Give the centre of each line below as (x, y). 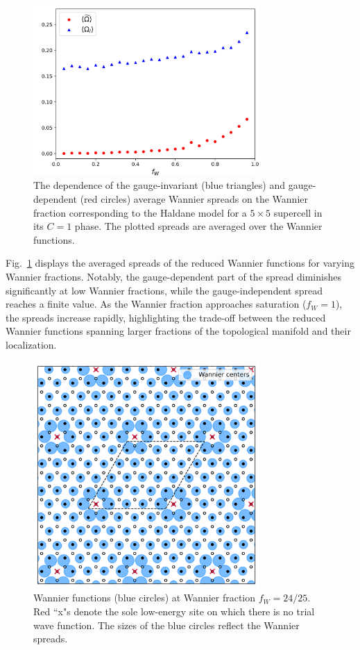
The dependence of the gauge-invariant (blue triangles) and (160, 185)
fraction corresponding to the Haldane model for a (140, 212)
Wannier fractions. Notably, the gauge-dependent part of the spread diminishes (173, 276)
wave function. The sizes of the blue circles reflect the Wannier (166, 625)
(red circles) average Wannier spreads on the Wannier (194, 198)
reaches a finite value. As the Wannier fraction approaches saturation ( (156, 304)
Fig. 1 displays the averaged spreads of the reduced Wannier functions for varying (180, 263)
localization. (31, 344)
